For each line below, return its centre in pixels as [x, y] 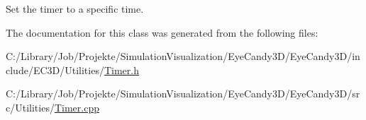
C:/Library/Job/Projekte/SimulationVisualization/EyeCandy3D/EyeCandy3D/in [183, 56]
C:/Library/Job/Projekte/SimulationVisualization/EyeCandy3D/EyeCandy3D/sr [183, 94]
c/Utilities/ [30, 107]
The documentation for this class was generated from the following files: [162, 32]
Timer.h [121, 70]
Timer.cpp [77, 107]
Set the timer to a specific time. [75, 8]
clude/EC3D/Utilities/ [55, 70]
